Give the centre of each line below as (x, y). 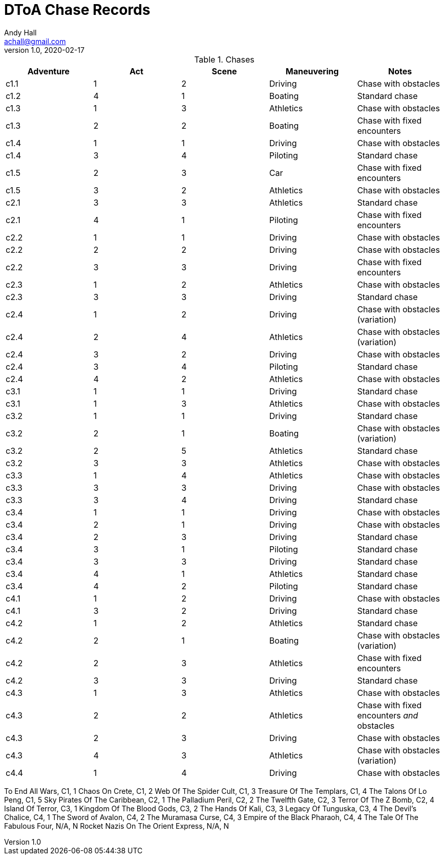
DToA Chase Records (77, 10)
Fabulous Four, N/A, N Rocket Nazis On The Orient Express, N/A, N (117, 826)
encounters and (388, 715)
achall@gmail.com (35, 41)
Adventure (48, 71)
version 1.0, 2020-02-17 (44, 50)
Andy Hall (20, 32)
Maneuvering (312, 71)
